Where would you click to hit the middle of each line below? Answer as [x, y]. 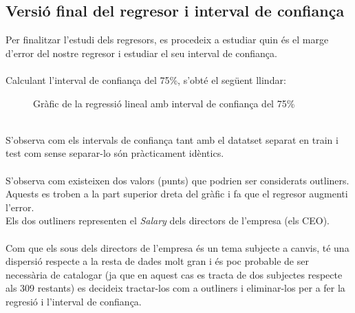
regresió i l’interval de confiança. [74, 301]
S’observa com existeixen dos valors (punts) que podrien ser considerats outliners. [177, 180]
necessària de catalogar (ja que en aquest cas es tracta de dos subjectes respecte [174, 274]
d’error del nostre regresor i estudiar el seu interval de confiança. [141, 53]
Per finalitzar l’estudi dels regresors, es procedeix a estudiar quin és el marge [167, 40]
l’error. [20, 207]
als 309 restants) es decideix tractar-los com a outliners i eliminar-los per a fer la [175, 288]
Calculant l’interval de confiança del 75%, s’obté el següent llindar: [146, 79]
